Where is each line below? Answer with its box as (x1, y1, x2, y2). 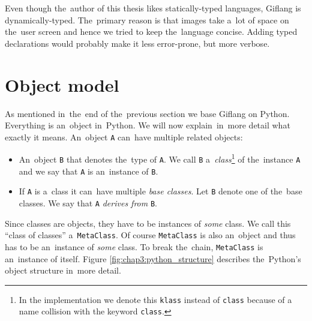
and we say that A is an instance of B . (19, 164, 158, 177)
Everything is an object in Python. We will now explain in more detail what (5, 119, 290, 131)
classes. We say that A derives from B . (19, 196, 157, 209)
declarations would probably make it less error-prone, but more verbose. (5, 37, 270, 49)
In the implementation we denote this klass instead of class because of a (19, 293, 292, 305)
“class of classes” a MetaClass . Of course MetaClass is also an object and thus (5, 229, 296, 241)
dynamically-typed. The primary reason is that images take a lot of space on (5, 13, 289, 26)
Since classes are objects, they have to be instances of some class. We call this (5, 217, 291, 229)
